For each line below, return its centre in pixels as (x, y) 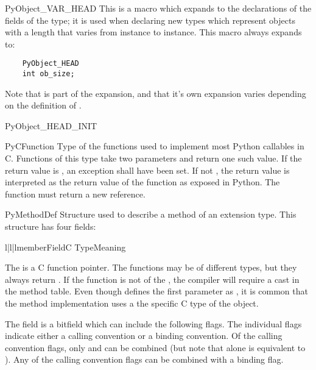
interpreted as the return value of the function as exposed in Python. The (142, 182)
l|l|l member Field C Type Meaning (65, 247)
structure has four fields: (51, 226)
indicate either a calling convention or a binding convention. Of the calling (144, 336)
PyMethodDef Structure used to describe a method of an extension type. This (151, 214)
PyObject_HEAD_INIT (51, 125)
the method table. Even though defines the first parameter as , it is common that (156, 291)
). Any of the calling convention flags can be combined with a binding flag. (144, 359)
